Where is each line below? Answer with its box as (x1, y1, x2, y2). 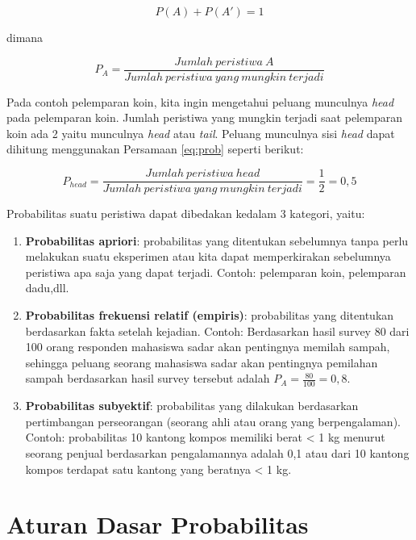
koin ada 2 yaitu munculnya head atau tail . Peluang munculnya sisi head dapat (6, 124, 395, 141)
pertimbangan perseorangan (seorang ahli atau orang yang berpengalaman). (25, 412, 401, 429)
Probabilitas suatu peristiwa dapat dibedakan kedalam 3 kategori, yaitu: (6, 205, 365, 222)
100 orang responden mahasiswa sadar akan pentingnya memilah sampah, (25, 338, 390, 355)
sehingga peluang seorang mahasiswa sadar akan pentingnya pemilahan (25, 354, 378, 370)
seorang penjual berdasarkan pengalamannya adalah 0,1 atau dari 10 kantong (25, 445, 410, 462)
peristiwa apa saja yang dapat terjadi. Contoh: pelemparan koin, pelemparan (25, 263, 406, 280)
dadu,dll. (25, 279, 69, 296)
